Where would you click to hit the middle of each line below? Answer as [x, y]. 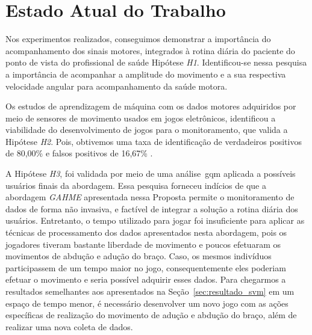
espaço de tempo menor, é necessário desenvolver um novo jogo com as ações [147, 303]
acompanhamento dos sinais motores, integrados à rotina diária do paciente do [150, 50]
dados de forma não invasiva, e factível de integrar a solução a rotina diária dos [152, 208]
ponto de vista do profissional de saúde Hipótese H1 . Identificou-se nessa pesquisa [156, 62]
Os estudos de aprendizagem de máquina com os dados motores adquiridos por [151, 106]
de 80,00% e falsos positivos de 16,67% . [79, 153]
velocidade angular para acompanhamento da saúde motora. [117, 86]
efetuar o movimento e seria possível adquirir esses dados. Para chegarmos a [146, 279]
